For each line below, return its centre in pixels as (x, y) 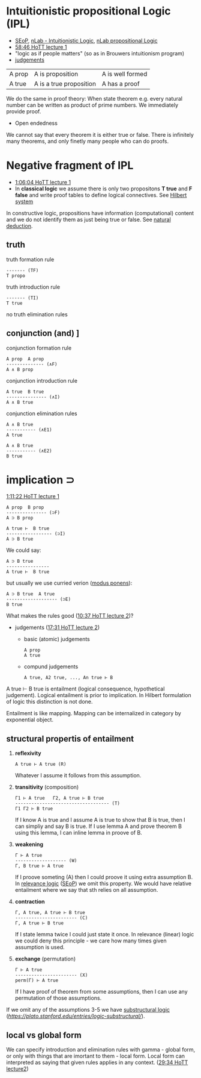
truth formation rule (30, 259)
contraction (30, 901)
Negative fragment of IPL (70, 165)
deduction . (19, 226)
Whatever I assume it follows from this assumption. (78, 776)
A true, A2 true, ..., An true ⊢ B (68, 678)
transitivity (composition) (47, 787)
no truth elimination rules (37, 314)
